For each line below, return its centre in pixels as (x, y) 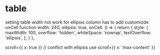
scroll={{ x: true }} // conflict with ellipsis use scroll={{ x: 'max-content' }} (80, 47)
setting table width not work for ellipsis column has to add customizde (77, 22)
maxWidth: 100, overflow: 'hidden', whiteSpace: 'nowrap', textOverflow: (78, 32)
